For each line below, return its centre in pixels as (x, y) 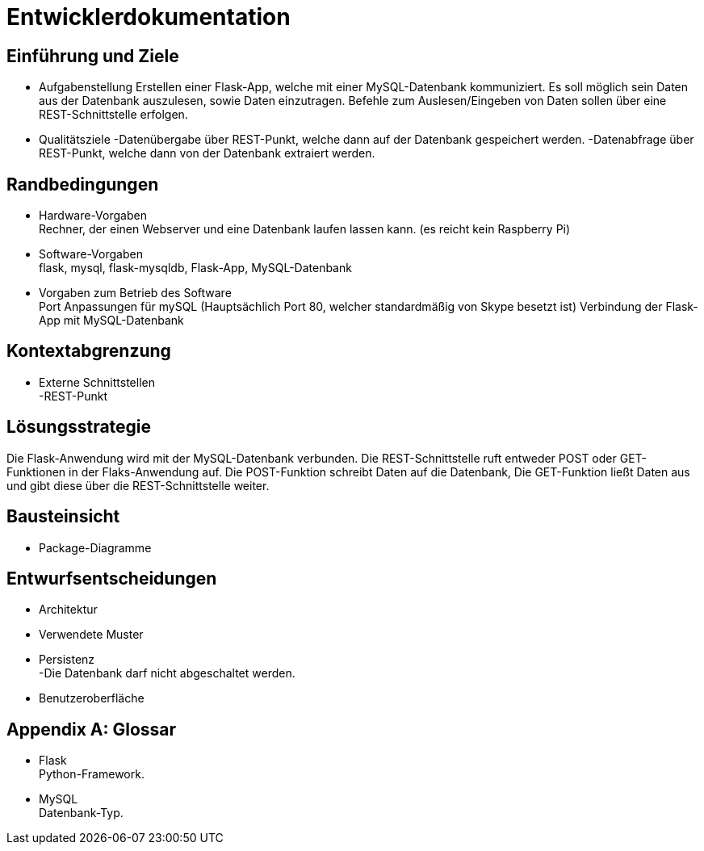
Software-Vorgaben (91, 254)
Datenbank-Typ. (81, 813)
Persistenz (67, 660)
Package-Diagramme (95, 547)
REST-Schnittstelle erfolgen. (113, 115)
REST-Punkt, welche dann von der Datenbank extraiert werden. (207, 153)
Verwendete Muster (91, 635)
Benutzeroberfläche (92, 698)
